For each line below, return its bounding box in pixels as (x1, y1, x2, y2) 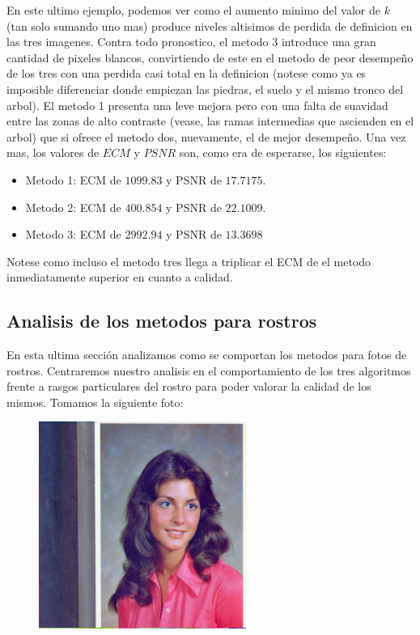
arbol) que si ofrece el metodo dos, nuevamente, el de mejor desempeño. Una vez (6, 128, 406, 145)
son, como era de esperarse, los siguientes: (179, 144, 387, 161)
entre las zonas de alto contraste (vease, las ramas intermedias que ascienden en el (6, 112, 414, 129)
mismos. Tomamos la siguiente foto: (6, 393, 184, 410)
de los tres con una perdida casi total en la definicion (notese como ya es (6, 65, 367, 82)
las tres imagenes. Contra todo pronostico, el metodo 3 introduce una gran (6, 33, 376, 50)
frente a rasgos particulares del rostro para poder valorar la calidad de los (6, 378, 371, 395)
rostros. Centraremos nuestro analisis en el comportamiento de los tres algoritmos (6, 362, 411, 379)
